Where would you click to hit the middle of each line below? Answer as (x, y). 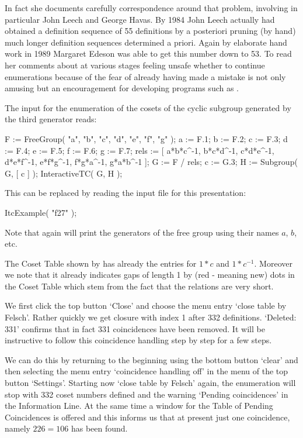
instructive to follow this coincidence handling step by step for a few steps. (138, 340)
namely (18, 428)
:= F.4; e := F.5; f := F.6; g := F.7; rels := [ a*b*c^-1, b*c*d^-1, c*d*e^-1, (140, 150)
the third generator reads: (51, 119)
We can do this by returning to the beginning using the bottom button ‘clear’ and (151, 359)
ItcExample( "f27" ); (41, 212)
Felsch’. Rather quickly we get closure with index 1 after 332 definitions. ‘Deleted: (151, 317)
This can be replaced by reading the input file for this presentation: (126, 193)
